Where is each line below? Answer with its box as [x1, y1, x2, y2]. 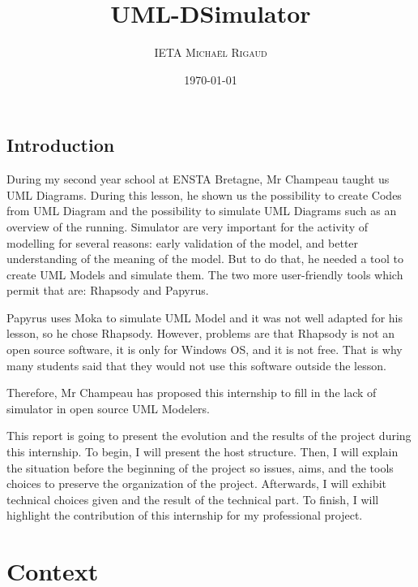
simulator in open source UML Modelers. [6, 399, 210, 417]
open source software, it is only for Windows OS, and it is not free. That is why [6, 341, 403, 358]
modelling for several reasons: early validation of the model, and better [6, 234, 359, 251]
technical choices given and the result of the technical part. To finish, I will [6, 490, 379, 507]
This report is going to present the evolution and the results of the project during [6, 427, 412, 444]
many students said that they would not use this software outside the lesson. [6, 356, 386, 373]
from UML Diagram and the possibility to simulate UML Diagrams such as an [6, 202, 397, 219]
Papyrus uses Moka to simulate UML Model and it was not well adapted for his [6, 309, 403, 326]
